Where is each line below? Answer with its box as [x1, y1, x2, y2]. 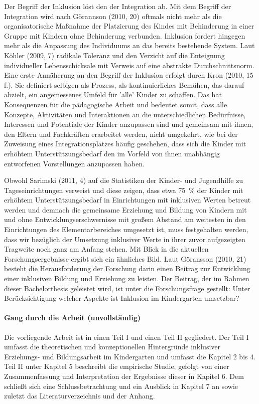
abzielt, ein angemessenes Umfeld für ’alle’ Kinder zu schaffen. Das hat [4, 89, 222, 100]
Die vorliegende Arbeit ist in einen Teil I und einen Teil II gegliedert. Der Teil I [4, 331, 249, 342]
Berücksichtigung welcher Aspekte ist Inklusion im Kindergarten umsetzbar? [4, 293, 239, 303]
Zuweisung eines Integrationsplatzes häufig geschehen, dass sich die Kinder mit [4, 138, 246, 149]
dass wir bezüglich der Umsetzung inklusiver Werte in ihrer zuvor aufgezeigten [4, 234, 245, 244]
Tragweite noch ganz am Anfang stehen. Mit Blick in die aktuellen [4, 244, 209, 254]
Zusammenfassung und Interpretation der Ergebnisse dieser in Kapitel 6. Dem [4, 370, 244, 381]
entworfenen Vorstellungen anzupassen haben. [4, 158, 145, 168]
